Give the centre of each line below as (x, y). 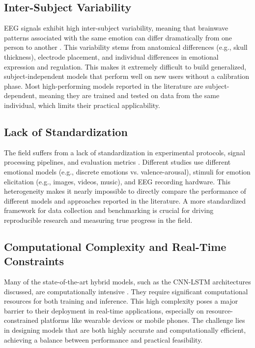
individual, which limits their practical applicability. (82, 105)
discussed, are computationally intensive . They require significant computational (126, 291)
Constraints (34, 261)
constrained (21, 320)
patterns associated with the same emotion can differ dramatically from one (118, 37)
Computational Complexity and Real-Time (115, 246)
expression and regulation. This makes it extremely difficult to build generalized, (125, 66)
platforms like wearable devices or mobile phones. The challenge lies (143, 320)
